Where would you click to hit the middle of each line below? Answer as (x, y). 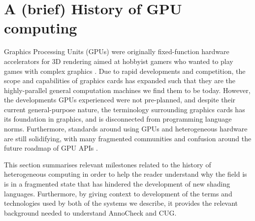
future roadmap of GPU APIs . (51, 148)
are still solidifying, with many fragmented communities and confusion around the (128, 138)
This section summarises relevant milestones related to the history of (108, 164)
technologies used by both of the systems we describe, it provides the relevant (121, 203)
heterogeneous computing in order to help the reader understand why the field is (126, 174)
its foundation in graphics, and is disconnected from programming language (118, 119)
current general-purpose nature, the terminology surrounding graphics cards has (125, 109)
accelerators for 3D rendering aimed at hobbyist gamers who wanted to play (119, 61)
